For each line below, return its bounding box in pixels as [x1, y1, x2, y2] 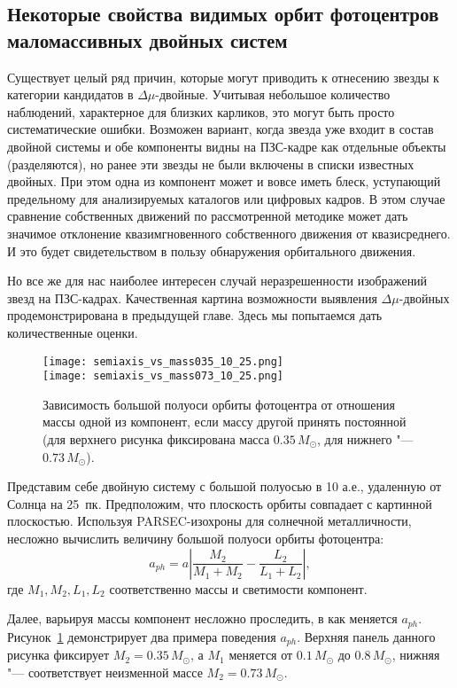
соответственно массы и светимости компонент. [109, 579, 368, 598]
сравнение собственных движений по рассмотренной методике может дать [7, 207, 408, 225]
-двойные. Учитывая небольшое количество [155, 85, 391, 104]
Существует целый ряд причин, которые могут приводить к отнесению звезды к [7, 67, 439, 86]
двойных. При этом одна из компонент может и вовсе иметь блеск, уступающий [7, 172, 441, 191]
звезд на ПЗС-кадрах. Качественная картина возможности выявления [7, 288, 377, 307]
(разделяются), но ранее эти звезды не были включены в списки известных [7, 154, 414, 173]
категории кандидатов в [7, 85, 134, 104]
